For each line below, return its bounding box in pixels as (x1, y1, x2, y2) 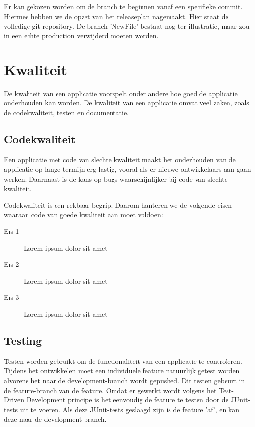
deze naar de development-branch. (4, 414, 107, 424)
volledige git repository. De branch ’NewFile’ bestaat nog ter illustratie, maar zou (4, 21, 250, 31)
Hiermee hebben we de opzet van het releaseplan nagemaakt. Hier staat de (4, 11, 228, 21)
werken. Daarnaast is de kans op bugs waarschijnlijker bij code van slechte (4, 173, 228, 184)
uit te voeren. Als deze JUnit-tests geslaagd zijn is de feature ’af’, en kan (20, 404, 240, 414)
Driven (4, 394, 25, 405)
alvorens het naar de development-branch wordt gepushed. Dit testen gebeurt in (4, 375, 245, 385)
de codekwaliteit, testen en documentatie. (4, 107, 129, 117)
